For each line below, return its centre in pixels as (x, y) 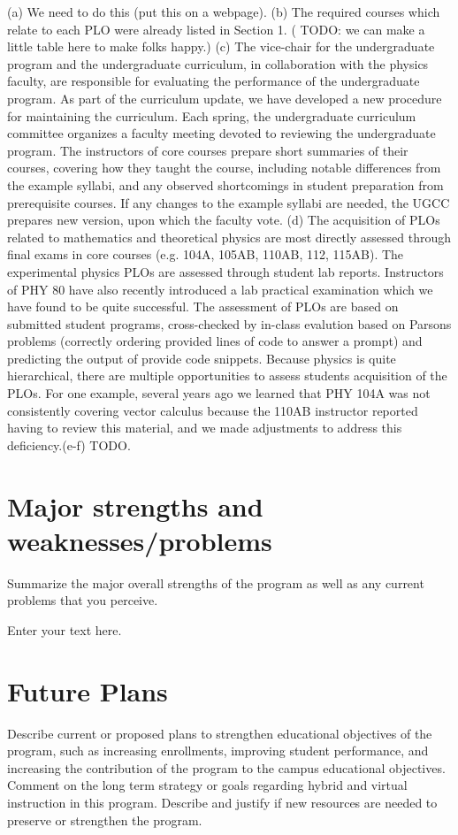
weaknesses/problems (140, 540)
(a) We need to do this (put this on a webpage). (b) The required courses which (224, 11)
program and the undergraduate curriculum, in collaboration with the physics (218, 63)
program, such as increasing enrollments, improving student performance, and (218, 751)
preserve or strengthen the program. (105, 820)
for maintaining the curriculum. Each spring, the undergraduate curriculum (212, 115)
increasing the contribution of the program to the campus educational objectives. (226, 767)
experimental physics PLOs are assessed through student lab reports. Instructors (225, 271)
